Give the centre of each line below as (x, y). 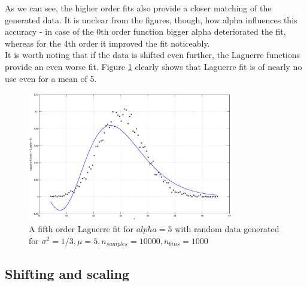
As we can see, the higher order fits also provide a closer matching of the (138, 8)
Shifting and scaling (67, 273)
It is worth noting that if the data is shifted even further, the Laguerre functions (153, 55)
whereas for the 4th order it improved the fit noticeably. (107, 43)
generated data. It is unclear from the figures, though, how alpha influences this (151, 19)
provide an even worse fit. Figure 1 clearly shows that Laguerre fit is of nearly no (153, 66)
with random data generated (227, 229)
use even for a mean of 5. (51, 78)
